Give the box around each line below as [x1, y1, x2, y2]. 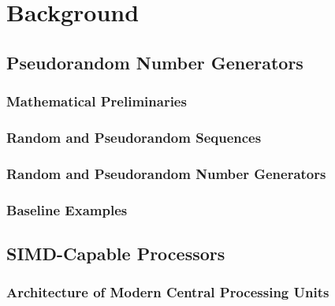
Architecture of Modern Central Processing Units [6, 282, 329, 302]
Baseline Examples [6, 200, 128, 219]
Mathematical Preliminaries [6, 91, 187, 111]
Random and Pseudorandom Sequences [6, 127, 262, 147]
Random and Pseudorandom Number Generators [6, 163, 326, 183]
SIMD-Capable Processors [6, 241, 225, 265]
